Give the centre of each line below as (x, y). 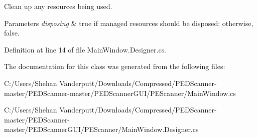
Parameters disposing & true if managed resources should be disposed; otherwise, (129, 23)
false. (12, 33)
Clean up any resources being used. (58, 6)
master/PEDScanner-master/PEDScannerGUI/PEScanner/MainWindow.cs (120, 93)
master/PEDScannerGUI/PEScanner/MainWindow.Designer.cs (101, 129)
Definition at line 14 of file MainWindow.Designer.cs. (85, 49)
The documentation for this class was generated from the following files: (115, 66)
